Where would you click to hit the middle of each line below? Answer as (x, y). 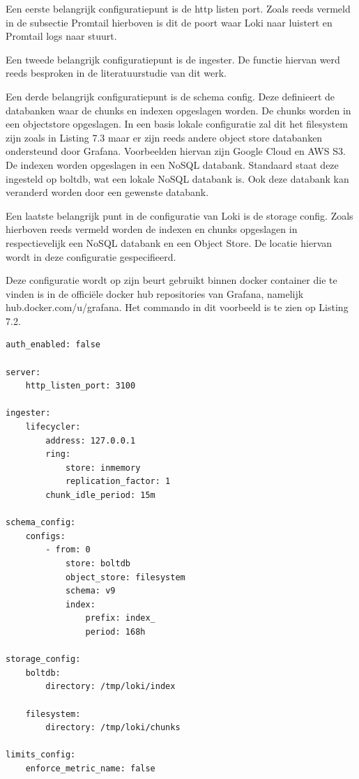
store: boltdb (98, 563)
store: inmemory (103, 468)
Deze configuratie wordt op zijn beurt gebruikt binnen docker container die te (171, 280)
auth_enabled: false (53, 345)
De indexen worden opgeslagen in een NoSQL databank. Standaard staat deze (172, 164)
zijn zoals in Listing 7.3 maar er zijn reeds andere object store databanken (164, 137)
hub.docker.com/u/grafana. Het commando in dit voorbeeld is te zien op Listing (177, 307)
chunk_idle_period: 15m (100, 495)
